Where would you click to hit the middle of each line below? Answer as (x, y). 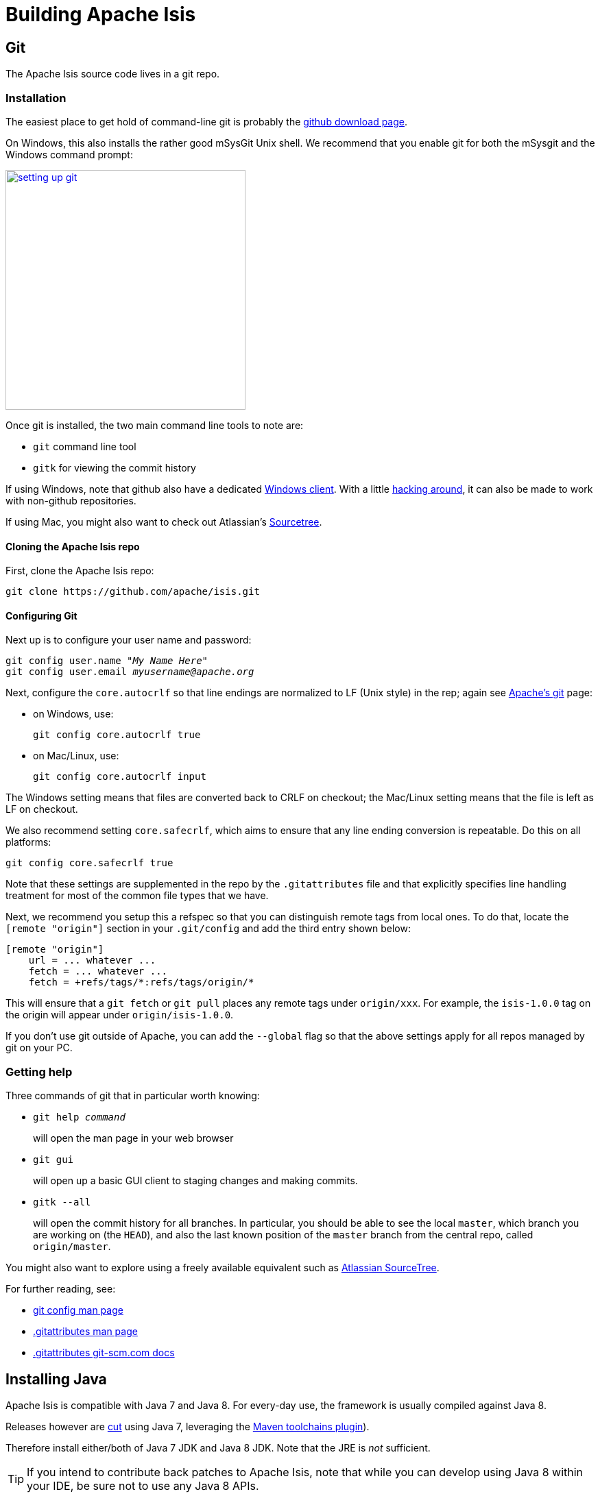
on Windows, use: (73, 714)
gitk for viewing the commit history (115, 467)
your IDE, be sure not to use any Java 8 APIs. (143, 1485)
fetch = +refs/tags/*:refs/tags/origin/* (141, 982)
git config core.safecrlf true (89, 863)
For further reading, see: (61, 1289)
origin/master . (72, 1247)
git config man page (78, 1310)
